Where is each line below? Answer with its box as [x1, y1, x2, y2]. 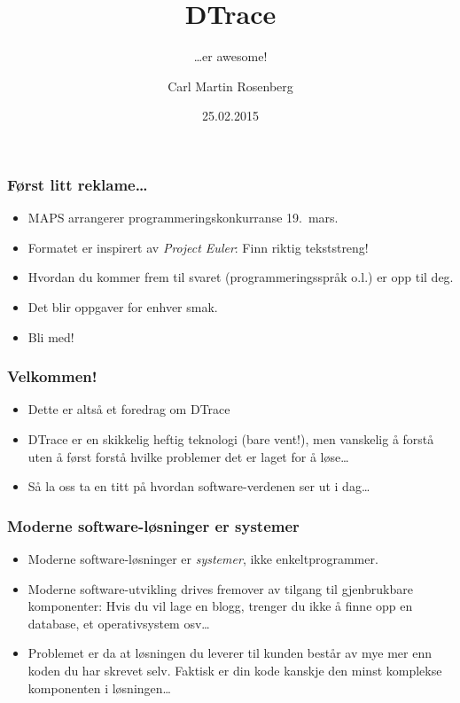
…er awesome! [193, 47, 268, 66]
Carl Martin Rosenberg [168, 76, 293, 95]
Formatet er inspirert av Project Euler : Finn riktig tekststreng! [27, 238, 369, 256]
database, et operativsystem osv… [27, 613, 210, 632]
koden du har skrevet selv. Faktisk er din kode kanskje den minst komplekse [27, 660, 442, 679]
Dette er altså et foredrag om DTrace [27, 400, 230, 418]
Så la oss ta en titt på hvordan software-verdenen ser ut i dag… [27, 477, 370, 496]
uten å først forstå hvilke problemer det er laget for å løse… [27, 447, 349, 465]
